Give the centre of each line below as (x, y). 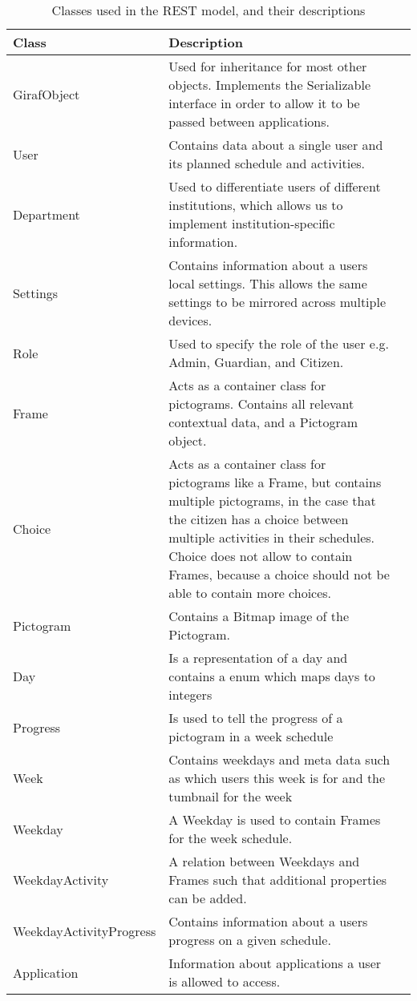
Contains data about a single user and (276, 145)
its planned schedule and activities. (267, 163)
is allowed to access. (225, 981)
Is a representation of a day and (258, 658)
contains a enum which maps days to (272, 676)
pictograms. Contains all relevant (261, 404)
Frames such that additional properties (278, 880)
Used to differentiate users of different (275, 186)
